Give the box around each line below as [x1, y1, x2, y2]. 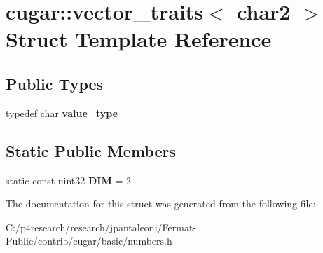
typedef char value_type [6, 105, 118, 120]
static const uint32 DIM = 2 [6, 172, 131, 187]
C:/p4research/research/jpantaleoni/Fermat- [6, 219, 196, 234]
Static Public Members [6, 139, 177, 161]
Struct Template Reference [6, 25, 272, 53]
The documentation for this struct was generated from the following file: [6, 196, 316, 211]
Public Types [6, 72, 104, 94]
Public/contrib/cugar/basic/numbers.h [6, 233, 172, 248]
